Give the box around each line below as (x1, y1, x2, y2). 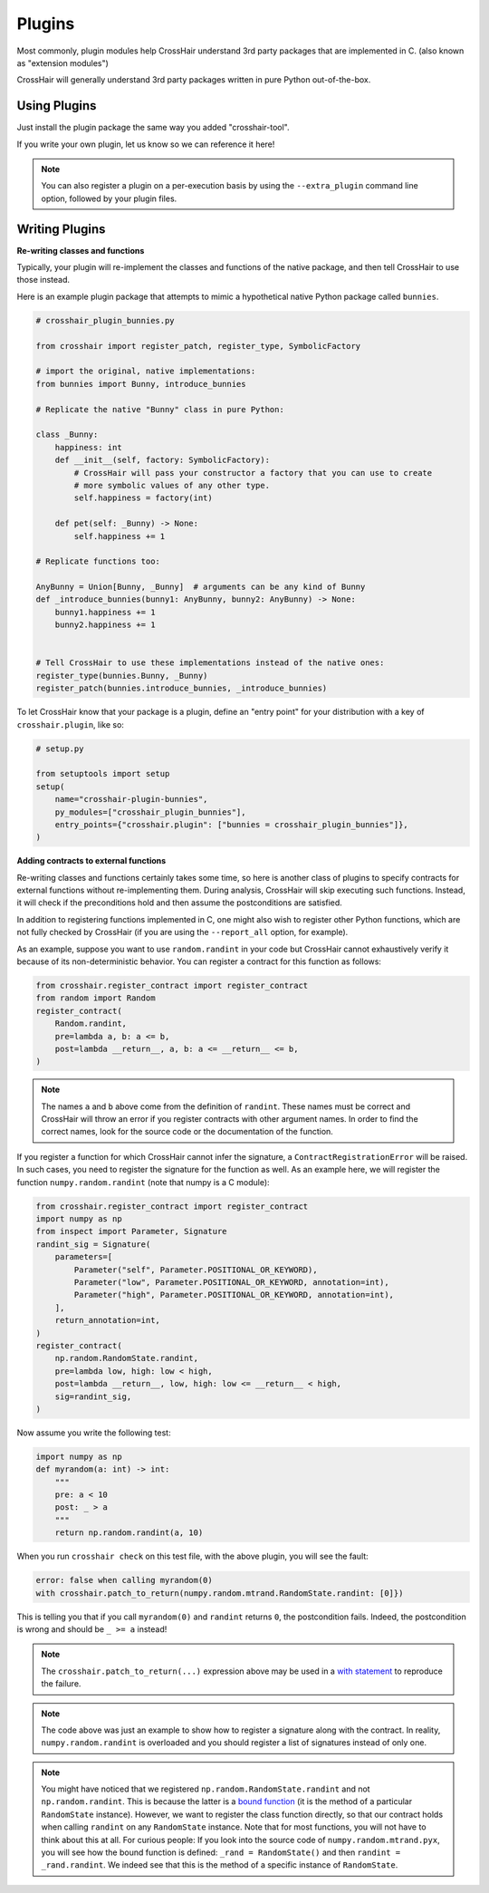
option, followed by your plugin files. (41, 193, 177, 204)
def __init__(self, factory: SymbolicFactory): (54, 455, 271, 466)
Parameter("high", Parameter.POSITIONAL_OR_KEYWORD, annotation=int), (73, 1289, 394, 1300)
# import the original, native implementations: (35, 366, 256, 376)
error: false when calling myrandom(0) (35, 1575, 213, 1586)
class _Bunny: (35, 430, 99, 439)
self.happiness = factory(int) (73, 493, 213, 503)
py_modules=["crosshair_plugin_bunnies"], (54, 806, 246, 817)
